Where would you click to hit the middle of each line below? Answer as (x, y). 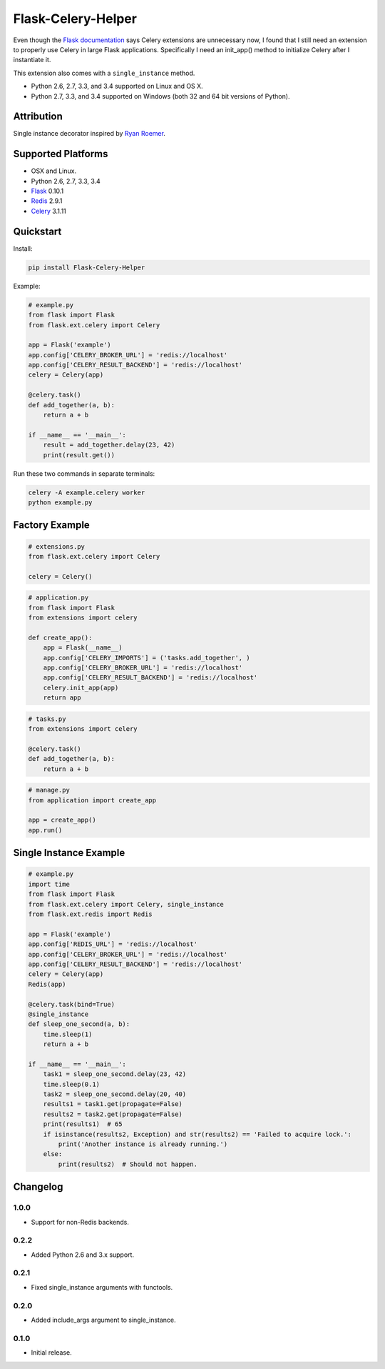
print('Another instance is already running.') (143, 1144)
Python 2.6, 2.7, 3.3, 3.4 (66, 181)
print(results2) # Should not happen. (128, 1164)
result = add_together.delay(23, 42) (109, 445)
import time (49, 884)
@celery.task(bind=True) (72, 1004)
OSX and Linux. (54, 171)
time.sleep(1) (68, 1034)
